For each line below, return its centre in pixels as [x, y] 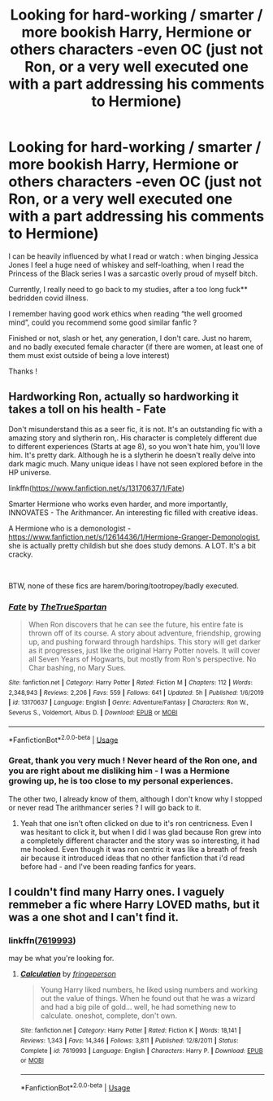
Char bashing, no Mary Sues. [77, 668]
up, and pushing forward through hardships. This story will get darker [145, 642]
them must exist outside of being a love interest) [89, 355]
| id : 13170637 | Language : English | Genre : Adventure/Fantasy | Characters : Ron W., [129, 703]
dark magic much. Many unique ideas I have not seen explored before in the [136, 463]
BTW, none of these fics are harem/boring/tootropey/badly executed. [124, 585]
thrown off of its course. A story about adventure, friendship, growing [145, 633]
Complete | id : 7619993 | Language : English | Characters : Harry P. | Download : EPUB [141, 1051]
